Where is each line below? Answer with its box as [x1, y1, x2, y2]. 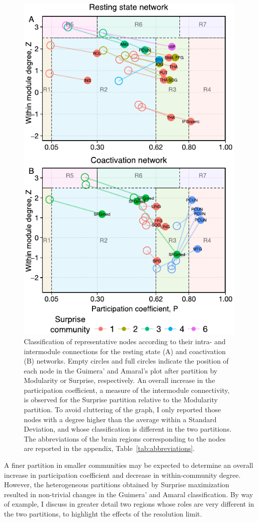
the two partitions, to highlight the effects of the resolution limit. [4, 509, 202, 519]
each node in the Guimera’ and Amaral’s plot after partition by [24, 365, 218, 375]
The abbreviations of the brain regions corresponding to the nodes [24, 433, 226, 444]
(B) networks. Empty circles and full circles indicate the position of [24, 356, 229, 366]
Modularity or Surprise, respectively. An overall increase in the [24, 375, 215, 385]
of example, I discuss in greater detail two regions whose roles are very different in [4, 499, 255, 509]
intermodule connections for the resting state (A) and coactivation [24, 346, 226, 356]
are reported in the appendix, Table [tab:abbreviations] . [24, 443, 195, 453]
